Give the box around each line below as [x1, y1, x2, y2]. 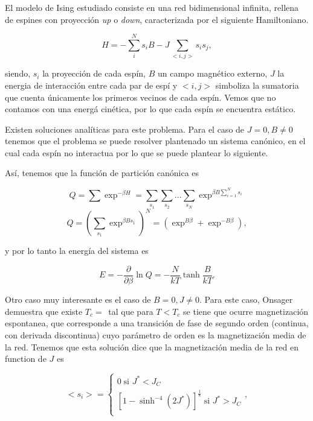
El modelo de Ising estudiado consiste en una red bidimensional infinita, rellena [5, 1, 299, 13]
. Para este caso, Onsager [199, 293, 293, 306]
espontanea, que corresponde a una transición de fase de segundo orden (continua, [5, 317, 309, 329]
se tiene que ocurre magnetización [183, 305, 309, 317]
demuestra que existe [5, 305, 83, 317]
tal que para [108, 305, 153, 317]
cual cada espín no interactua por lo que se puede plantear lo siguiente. [5, 146, 268, 159]
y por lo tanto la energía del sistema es [5, 244, 149, 257]
